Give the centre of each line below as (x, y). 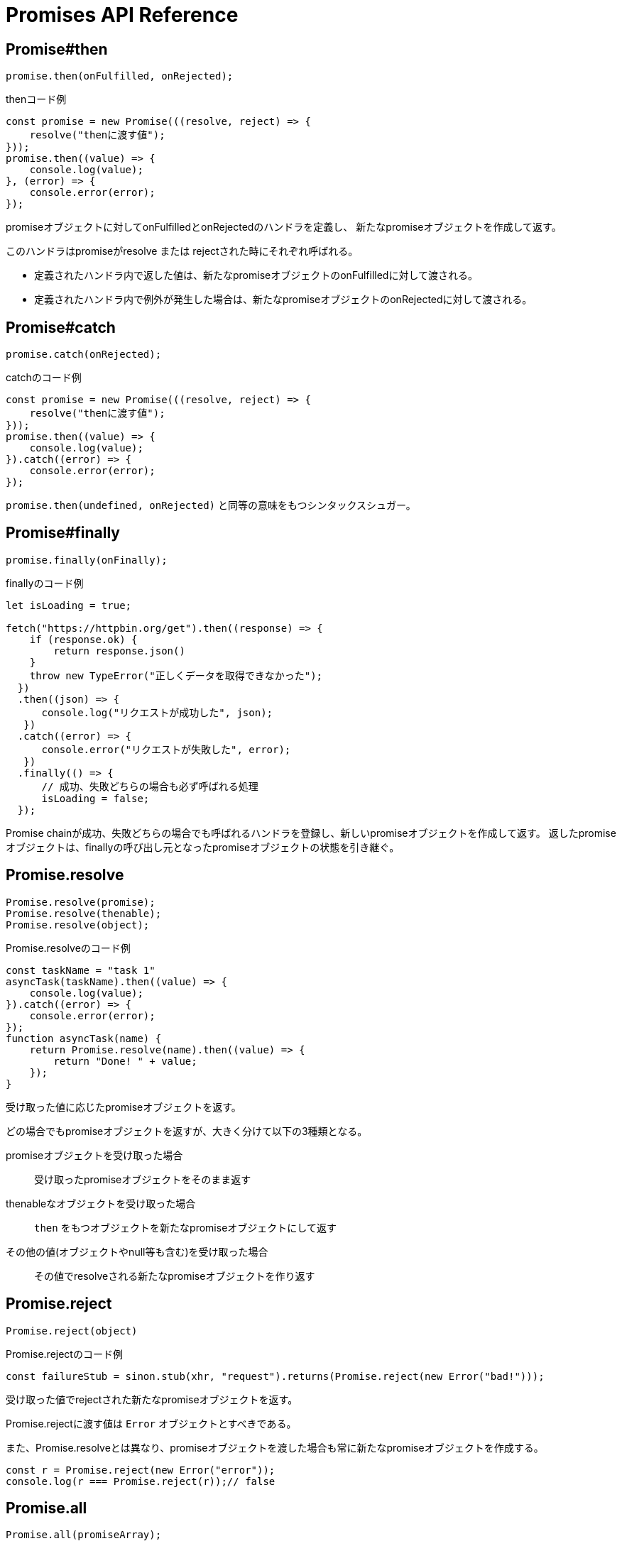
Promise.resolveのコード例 (68, 948)
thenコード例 (36, 99)
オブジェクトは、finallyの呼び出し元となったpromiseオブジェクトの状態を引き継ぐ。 (203, 847)
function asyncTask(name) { (84, 1038)
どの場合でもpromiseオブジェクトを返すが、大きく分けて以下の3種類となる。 (187, 1131)
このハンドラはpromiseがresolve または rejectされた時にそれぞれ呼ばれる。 (182, 251)
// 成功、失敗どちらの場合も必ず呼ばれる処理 (150, 786)
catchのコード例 (44, 378)
